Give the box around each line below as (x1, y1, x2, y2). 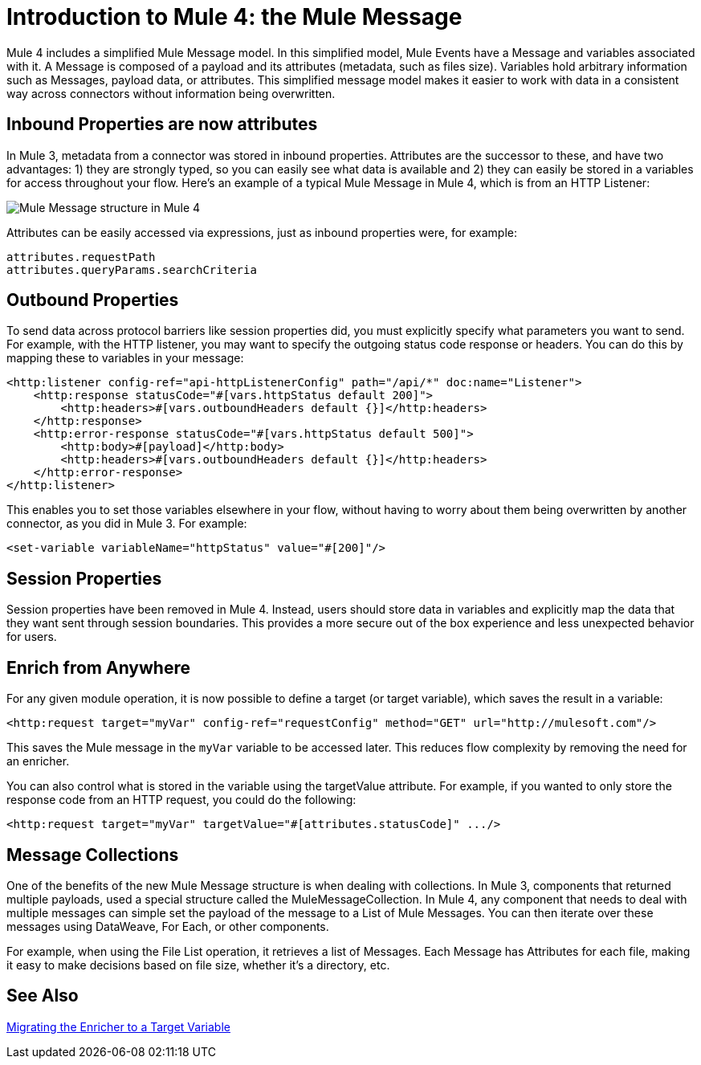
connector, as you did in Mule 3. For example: (6, 516, 247, 531)
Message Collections (6, 844, 179, 865)
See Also (6, 985, 79, 1006)
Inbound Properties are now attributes (6, 114, 318, 135)
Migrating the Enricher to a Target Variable (6, 1019, 230, 1034)
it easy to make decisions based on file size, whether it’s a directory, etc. (6, 957, 390, 972)
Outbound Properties (6, 290, 179, 311)
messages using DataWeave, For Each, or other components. (6, 919, 329, 933)
